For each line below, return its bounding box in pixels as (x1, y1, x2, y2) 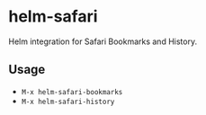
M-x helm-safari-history (21, 97, 115, 106)
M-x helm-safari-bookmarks (21, 87, 123, 96)
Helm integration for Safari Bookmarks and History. (8, 36, 198, 47)
